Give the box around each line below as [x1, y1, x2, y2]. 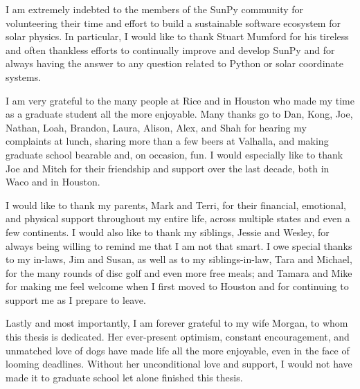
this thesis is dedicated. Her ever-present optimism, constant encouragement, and [6, 329, 350, 344]
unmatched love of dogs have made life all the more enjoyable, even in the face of [6, 343, 350, 357]
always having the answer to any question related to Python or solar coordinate [6, 56, 343, 71]
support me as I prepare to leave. [6, 292, 146, 307]
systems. [6, 69, 42, 84]
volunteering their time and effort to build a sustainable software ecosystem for [6, 15, 341, 30]
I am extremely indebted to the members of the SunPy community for [6, 2, 304, 16]
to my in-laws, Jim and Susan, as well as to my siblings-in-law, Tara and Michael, [6, 252, 352, 266]
